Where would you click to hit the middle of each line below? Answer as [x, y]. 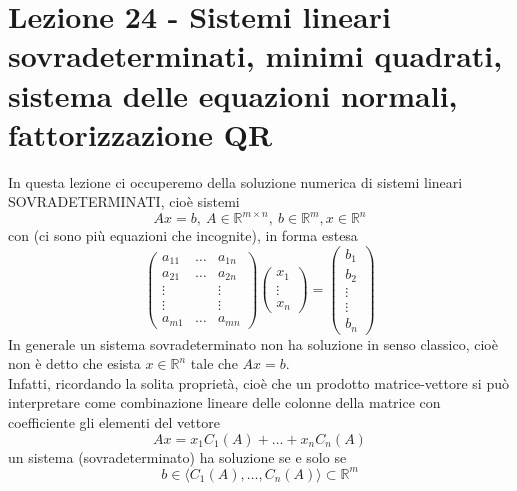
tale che [214, 363]
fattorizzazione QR [140, 133]
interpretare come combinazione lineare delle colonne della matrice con [224, 402]
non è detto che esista [74, 363]
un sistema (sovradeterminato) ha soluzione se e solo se [177, 456]
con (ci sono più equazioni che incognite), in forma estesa [183, 235]
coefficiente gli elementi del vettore [114, 421]
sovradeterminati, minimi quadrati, [255, 55]
